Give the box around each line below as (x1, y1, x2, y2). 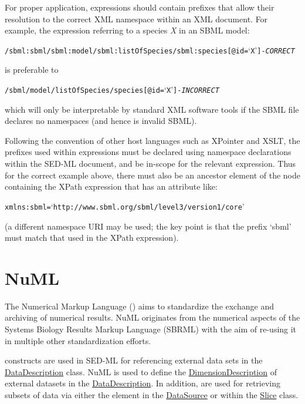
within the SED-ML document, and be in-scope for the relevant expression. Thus (5, 157, 296, 170)
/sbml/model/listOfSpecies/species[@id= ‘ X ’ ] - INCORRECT (5, 83, 219, 96)
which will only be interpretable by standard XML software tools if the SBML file (5, 103, 299, 115)
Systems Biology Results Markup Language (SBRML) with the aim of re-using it (5, 323, 297, 335)
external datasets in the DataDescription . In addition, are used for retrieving (5, 377, 280, 389)
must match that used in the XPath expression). (5, 231, 179, 244)
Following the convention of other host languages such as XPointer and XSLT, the (5, 134, 300, 146)
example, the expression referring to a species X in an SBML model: (5, 24, 250, 36)
